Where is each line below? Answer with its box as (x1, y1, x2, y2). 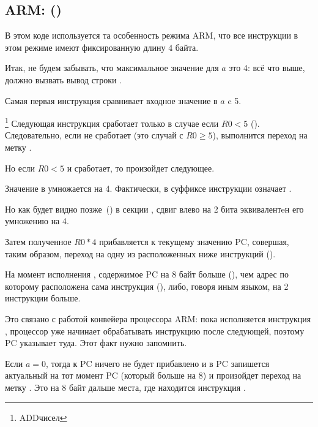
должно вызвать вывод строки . (5, 73, 122, 86)
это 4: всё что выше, (229, 61, 305, 74)
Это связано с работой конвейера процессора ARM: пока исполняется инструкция (5, 312, 311, 325)
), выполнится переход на (212, 129, 308, 142)
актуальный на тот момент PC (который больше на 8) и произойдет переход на (5, 369, 301, 382)
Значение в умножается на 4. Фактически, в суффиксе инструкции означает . (5, 182, 292, 195)
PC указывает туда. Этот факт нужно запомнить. (5, 336, 187, 349)
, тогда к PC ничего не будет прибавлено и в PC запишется (45, 357, 270, 369)
